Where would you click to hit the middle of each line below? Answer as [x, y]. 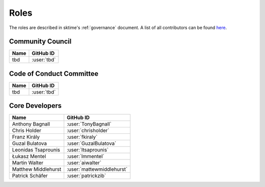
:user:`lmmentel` [85, 156]
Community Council [40, 42]
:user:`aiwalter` [84, 163]
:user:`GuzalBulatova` [91, 144]
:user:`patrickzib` [86, 176]
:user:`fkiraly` [82, 137]
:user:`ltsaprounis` [88, 150]
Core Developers [35, 106]
